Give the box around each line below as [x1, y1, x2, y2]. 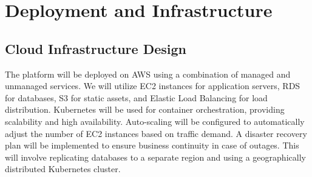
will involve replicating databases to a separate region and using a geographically [5, 150, 306, 163]
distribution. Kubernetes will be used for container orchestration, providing [5, 103, 285, 116]
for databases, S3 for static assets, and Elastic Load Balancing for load [5, 91, 268, 104]
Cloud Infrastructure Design [5, 39, 186, 58]
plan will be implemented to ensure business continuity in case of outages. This [5, 139, 299, 152]
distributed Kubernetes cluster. [5, 162, 121, 175]
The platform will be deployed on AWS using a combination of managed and [5, 67, 291, 80]
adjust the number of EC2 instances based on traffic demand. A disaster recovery [5, 127, 307, 139]
